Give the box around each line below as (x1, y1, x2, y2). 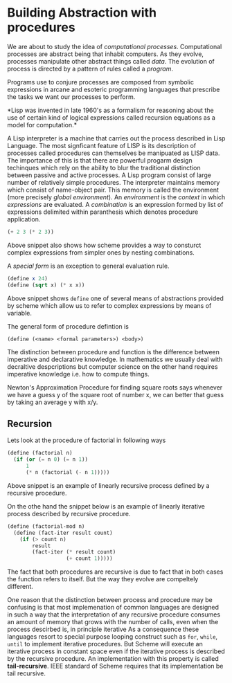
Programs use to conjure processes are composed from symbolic (7, 78, 194, 86)
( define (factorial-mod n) (7, 522, 85, 530)
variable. (7, 309, 33, 317)
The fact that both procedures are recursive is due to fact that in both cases (7, 567, 224, 576)
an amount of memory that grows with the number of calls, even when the (7, 618, 219, 626)
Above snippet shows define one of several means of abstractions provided (7, 294, 224, 302)
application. (7, 215, 41, 223)
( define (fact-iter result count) (13, 529, 113, 536)
